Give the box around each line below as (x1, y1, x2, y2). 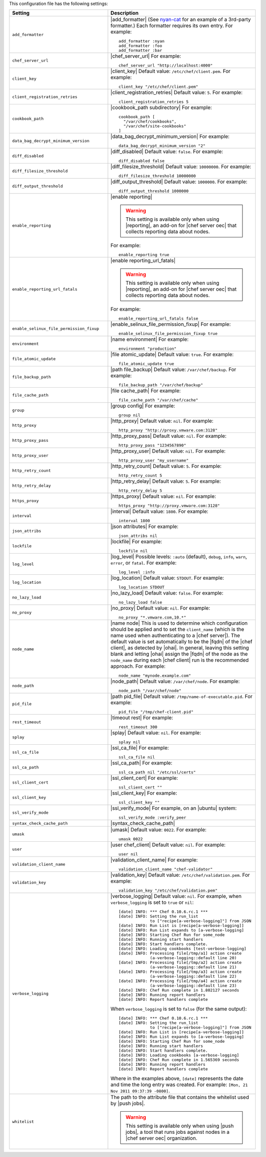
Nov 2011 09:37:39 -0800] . (110, 1088, 170, 1094)
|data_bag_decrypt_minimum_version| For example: (110, 133, 230, 140)
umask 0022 (118, 836, 143, 842)
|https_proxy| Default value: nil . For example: (110, 493, 216, 500)
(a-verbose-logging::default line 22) (150, 974, 237, 979)
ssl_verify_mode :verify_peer (118, 815, 187, 820)
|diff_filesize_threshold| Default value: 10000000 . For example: (110, 163, 251, 170)
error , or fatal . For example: (110, 560, 177, 566)
